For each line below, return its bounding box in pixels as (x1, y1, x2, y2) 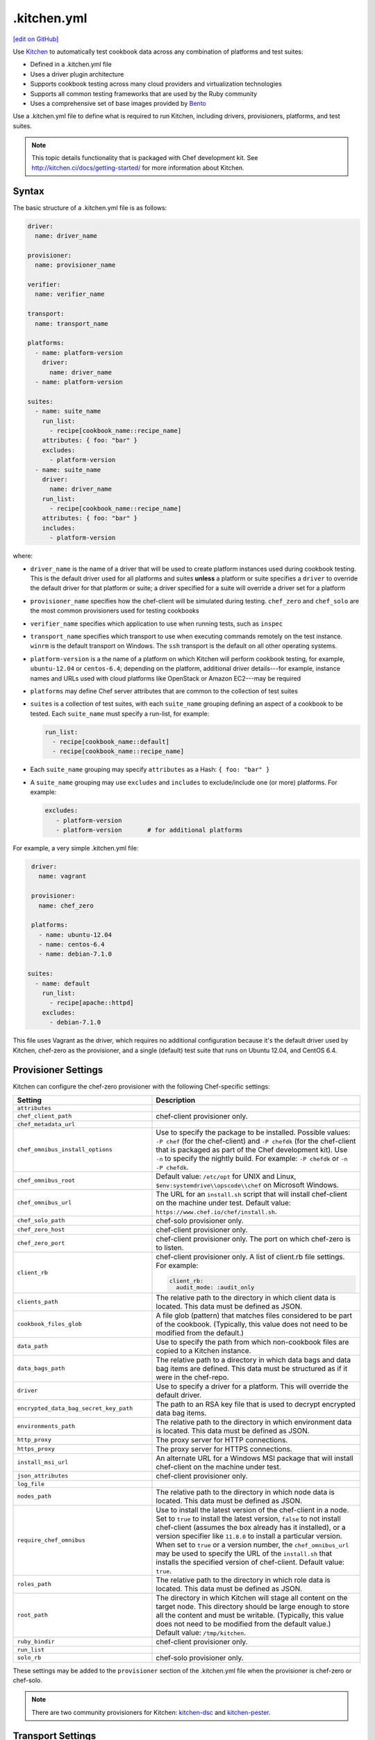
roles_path (17, 1581, 52, 1588)
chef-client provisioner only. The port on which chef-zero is (156, 1234, 351, 1244)
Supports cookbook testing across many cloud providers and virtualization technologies (30, 80, 283, 88)
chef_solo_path (17, 1217, 65, 1224)
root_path (17, 1611, 49, 1619)
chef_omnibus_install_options (17, 1146, 112, 1153)
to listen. (156, 1242, 184, 1252)
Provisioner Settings (12, 1064, 103, 1076)
